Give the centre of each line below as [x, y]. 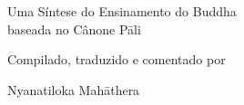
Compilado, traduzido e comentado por [117, 59]
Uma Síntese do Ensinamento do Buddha [122, 11]
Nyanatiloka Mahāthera [74, 89]
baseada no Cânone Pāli [74, 29]
